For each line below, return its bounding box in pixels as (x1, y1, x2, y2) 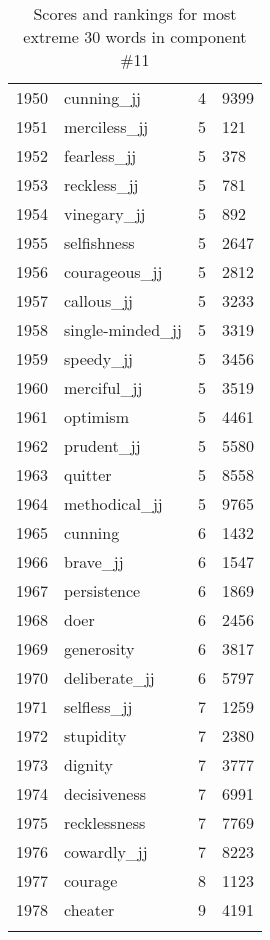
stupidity (64, 724, 127, 747)
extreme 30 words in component (23, 25, 247, 48)
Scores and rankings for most (33, 2, 237, 25)
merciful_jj (64, 376, 143, 399)
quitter (64, 463, 112, 486)
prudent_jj (64, 434, 141, 457)
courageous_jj (64, 260, 163, 283)
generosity (64, 637, 135, 660)
